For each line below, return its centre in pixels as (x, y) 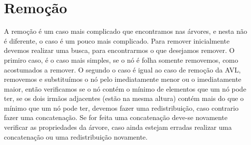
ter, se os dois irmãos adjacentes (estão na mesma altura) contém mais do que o (124, 98)
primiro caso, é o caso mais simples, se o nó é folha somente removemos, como (121, 60)
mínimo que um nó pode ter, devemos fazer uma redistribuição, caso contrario (121, 108)
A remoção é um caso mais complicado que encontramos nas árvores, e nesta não (125, 31)
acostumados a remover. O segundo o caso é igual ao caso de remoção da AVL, (122, 69)
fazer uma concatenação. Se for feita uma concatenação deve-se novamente (116, 117)
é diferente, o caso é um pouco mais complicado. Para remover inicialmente (117, 40)
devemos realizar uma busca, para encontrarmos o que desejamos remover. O (119, 50)
